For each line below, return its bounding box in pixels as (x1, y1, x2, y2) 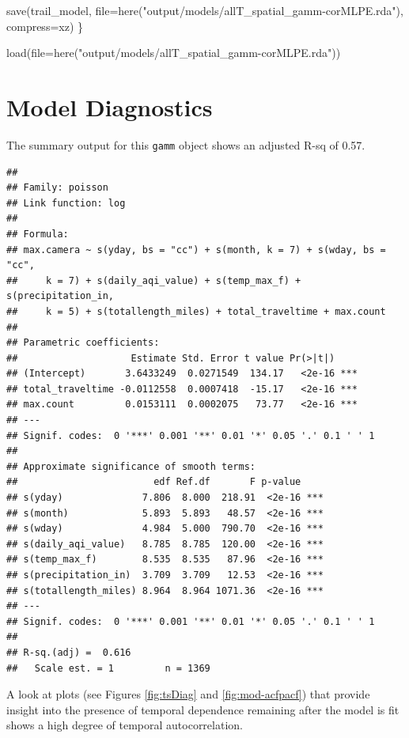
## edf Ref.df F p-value (6, 476, 301, 488)
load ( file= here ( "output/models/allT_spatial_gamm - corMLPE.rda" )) (6, 44, 341, 61)
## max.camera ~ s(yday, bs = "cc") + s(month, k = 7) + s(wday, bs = (6, 244, 386, 255)
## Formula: (6, 228, 69, 240)
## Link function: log (6, 197, 126, 209)
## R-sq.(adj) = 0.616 (6, 646, 131, 658)
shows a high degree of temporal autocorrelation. (6, 717, 243, 733)
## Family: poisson (6, 182, 108, 194)
